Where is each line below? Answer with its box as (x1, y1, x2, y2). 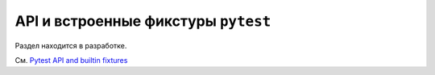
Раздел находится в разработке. (14, 40, 127, 50)
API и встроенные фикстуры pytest (14, 12, 271, 30)
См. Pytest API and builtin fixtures (14, 55, 128, 65)
